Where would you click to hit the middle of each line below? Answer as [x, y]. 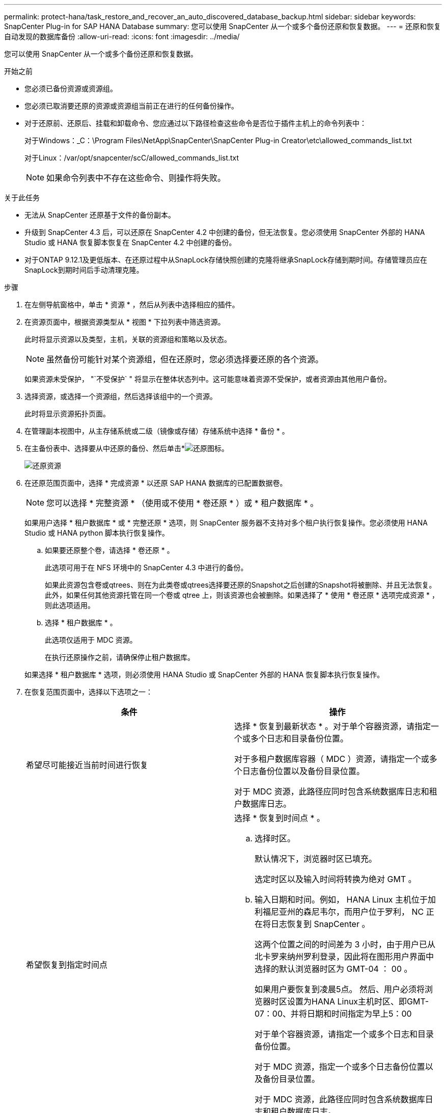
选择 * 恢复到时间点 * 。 [280, 818]
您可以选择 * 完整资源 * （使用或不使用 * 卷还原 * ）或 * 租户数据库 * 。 [183, 503]
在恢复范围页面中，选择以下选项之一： [89, 692]
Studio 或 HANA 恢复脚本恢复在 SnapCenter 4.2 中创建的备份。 [130, 242]
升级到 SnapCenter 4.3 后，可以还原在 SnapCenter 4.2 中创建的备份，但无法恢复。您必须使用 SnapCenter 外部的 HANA [225, 232]
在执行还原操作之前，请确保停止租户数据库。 [120, 657]
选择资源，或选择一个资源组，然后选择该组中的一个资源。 [121, 396]
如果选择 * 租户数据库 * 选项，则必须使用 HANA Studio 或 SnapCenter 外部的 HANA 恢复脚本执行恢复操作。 [204, 674]
